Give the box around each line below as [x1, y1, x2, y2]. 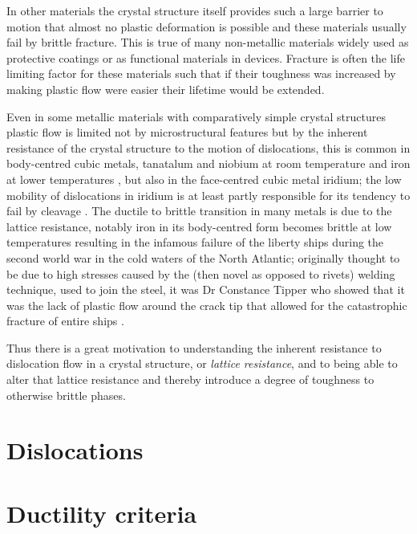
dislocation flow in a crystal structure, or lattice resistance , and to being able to [6, 355, 398, 372]
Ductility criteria [6, 496, 197, 529]
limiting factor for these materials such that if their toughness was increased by [6, 65, 396, 82]
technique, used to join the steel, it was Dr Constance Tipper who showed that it [6, 281, 405, 298]
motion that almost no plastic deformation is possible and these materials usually [6, 18, 407, 35]
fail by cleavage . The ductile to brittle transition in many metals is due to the [6, 202, 392, 219]
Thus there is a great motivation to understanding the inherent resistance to [6, 339, 382, 356]
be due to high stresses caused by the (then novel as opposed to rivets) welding [6, 265, 395, 282]
